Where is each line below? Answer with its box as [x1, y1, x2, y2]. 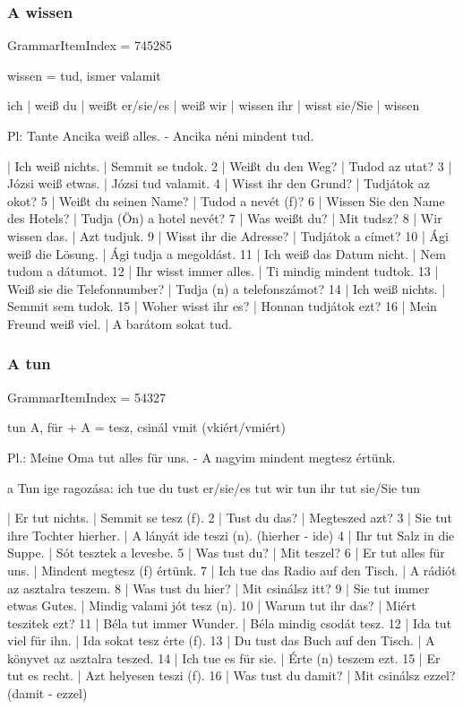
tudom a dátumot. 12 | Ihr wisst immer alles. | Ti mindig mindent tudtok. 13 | [7, 262, 439, 281]
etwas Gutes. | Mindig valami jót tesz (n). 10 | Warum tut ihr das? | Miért [7, 596, 416, 615]
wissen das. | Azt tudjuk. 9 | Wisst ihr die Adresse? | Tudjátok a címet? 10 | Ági [7, 226, 449, 245]
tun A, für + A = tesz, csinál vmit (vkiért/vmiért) [7, 418, 286, 437]
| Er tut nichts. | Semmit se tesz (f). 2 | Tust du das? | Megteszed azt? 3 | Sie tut [7, 508, 452, 527]
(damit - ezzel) [7, 684, 88, 703]
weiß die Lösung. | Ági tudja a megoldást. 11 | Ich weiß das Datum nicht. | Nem [7, 244, 446, 263]
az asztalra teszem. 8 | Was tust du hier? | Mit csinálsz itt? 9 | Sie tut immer [7, 578, 430, 597]
